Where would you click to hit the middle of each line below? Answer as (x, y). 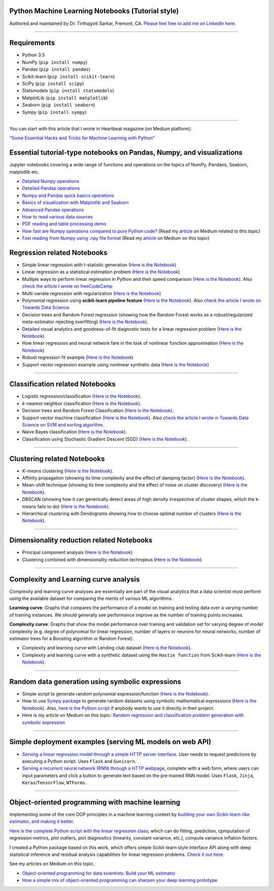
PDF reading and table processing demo (64, 224)
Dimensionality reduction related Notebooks (81, 540)
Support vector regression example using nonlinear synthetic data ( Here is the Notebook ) (115, 364)
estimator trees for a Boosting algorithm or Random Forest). (72, 638)
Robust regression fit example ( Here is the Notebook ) (78, 357)
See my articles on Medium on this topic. (52, 864)
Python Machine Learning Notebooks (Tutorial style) (94, 11)
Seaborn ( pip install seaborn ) (59, 105)
